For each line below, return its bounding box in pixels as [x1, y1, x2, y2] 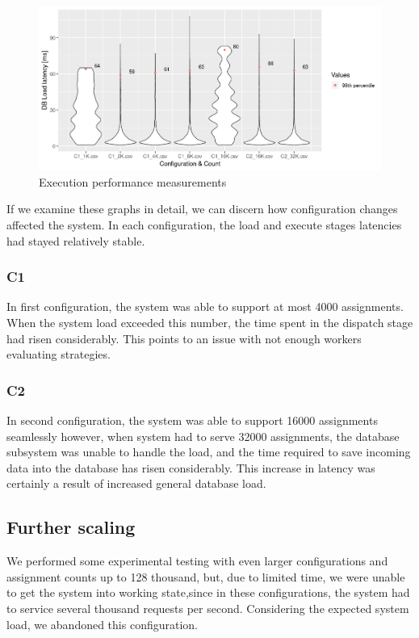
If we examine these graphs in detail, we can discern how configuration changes [6, 200, 398, 217]
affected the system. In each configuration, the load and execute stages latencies [6, 216, 402, 233]
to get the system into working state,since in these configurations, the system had [6, 584, 410, 601]
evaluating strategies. [6, 346, 111, 363]
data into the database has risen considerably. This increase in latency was [6, 459, 375, 476]
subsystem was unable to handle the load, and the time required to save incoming [6, 443, 411, 460]
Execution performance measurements [39, 173, 227, 190]
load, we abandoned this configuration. [6, 615, 198, 632]
